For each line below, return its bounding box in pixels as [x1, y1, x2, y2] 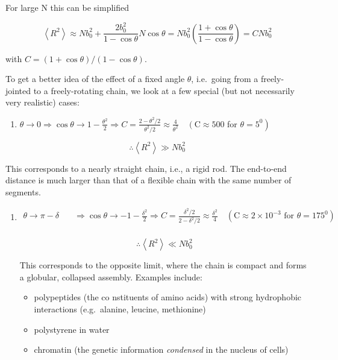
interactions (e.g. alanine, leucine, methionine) [34, 303, 206, 315]
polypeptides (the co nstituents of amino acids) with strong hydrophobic [34, 291, 302, 303]
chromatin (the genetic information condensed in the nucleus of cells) [34, 343, 289, 356]
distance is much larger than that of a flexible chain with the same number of [5, 174, 292, 186]
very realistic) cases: [5, 96, 80, 109]
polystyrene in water [34, 323, 110, 335]
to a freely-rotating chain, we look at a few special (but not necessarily [33, 84, 295, 96]
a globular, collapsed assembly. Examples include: [19, 270, 202, 283]
